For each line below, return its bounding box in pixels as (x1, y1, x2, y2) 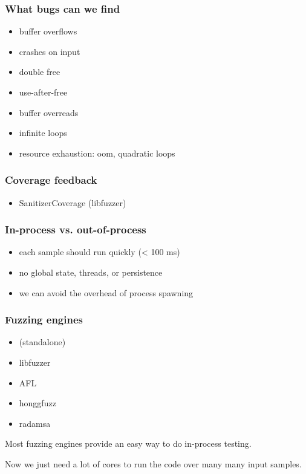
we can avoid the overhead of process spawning (19, 286, 194, 299)
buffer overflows (19, 25, 77, 37)
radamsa (19, 417, 51, 429)
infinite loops (19, 126, 67, 139)
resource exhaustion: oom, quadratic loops (19, 146, 175, 159)
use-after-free (19, 86, 68, 98)
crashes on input (19, 45, 80, 57)
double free (19, 65, 60, 78)
